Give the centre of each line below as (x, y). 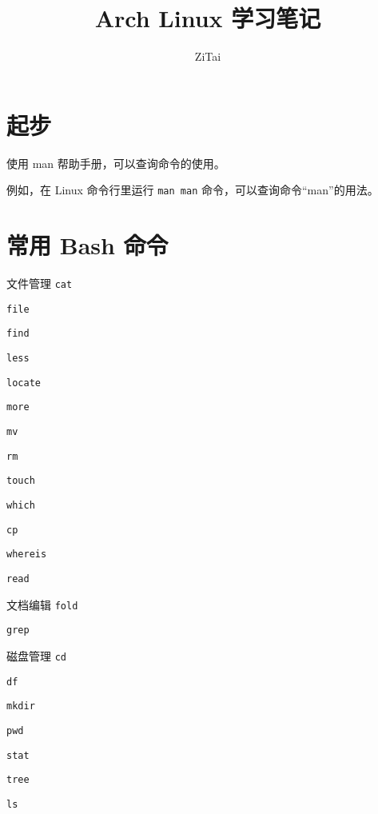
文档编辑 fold (42, 604)
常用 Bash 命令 (88, 245)
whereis (27, 555)
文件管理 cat (40, 283)
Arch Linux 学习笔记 (208, 18)
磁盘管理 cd (36, 655)
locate (24, 383)
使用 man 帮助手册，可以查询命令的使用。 (116, 163)
